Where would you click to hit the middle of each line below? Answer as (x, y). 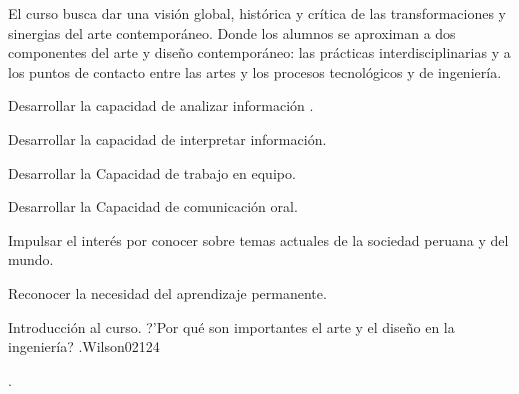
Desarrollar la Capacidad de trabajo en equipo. (152, 172)
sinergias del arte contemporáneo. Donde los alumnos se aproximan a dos (232, 32)
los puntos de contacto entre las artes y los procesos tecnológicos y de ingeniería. (255, 71)
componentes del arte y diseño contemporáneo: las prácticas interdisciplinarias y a (259, 52)
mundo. (31, 259)
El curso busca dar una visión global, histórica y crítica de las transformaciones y (257, 13)
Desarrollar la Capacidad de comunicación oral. (153, 206)
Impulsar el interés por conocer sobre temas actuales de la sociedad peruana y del (258, 239)
